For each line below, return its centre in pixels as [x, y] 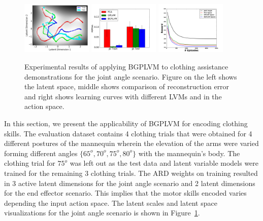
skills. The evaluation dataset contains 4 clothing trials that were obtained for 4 [128, 133]
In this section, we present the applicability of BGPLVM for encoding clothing [126, 123]
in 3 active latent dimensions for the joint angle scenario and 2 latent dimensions [130, 183]
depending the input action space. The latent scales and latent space [111, 202]
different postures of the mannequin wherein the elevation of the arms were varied [131, 143]
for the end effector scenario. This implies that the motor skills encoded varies [125, 193]
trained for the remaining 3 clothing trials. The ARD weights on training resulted [131, 173]
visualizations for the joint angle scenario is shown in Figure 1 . [102, 213]
